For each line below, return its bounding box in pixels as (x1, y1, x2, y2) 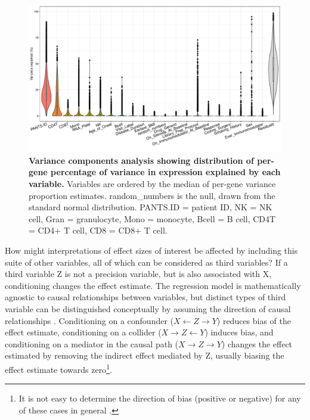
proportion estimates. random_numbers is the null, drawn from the (29, 189, 275, 201)
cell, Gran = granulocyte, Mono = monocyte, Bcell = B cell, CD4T (29, 212, 276, 225)
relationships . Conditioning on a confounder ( (5, 314, 174, 326)
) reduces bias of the (216, 314, 292, 326)
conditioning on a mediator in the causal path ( (5, 337, 179, 350)
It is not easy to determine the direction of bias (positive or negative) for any (18, 392, 301, 405)
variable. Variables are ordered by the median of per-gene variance (29, 177, 276, 189)
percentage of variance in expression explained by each (51, 166, 281, 178)
